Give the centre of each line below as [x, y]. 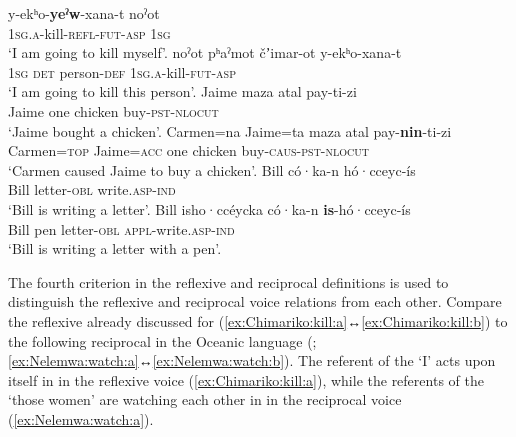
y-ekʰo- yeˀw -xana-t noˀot [84, 13]
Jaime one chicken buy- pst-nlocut [113, 110]
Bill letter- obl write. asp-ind [92, 189]
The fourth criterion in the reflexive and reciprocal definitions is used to [228, 281]
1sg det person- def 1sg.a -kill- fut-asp [122, 71]
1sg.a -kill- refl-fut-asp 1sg [89, 32]
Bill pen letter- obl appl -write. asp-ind [121, 228]
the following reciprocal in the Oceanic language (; [162, 340]
